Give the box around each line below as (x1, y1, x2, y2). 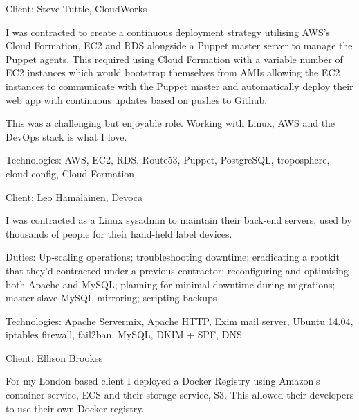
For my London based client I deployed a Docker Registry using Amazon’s (6, 374, 320, 388)
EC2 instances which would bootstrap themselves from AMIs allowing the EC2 (6, 65, 340, 80)
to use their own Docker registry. (6, 401, 145, 415)
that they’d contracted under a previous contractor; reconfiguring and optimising (6, 263, 349, 277)
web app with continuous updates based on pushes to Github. (6, 92, 268, 107)
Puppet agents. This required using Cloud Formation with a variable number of (6, 51, 343, 66)
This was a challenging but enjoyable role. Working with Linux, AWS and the (6, 116, 335, 130)
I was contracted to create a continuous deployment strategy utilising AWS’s (6, 24, 331, 39)
